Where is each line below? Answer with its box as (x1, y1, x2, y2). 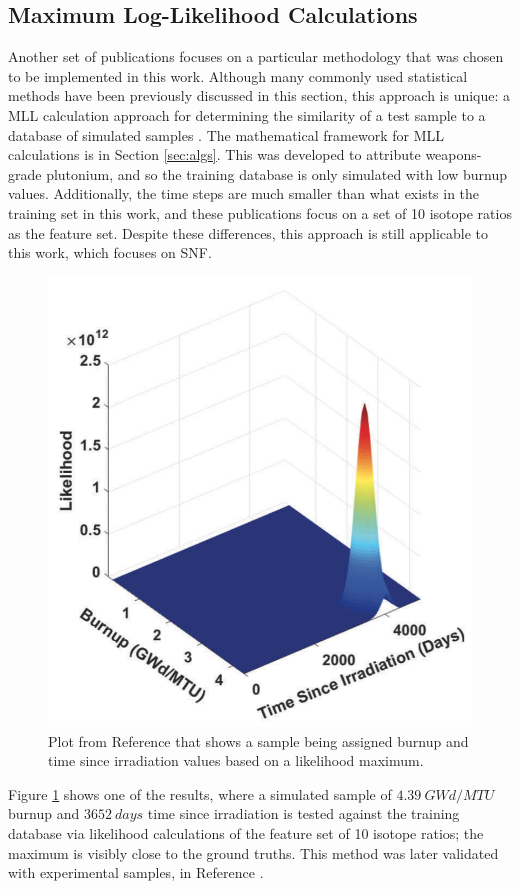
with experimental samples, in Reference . (8, 862, 264, 883)
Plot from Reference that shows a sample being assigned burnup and (48, 730, 469, 751)
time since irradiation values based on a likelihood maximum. (48, 750, 424, 771)
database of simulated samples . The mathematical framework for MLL (8, 124, 444, 145)
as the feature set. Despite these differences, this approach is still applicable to (8, 222, 488, 243)
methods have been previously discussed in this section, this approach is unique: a (8, 85, 511, 106)
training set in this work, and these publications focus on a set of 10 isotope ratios (8, 202, 512, 223)
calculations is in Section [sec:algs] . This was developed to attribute (8, 144, 421, 165)
